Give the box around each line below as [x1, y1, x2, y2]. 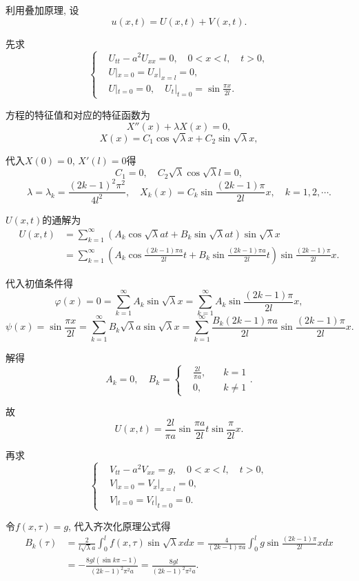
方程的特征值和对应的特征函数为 [6, 107, 150, 121]
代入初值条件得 [6, 275, 73, 290]
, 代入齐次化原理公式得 [68, 519, 171, 533]
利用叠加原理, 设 [6, 3, 79, 17]
